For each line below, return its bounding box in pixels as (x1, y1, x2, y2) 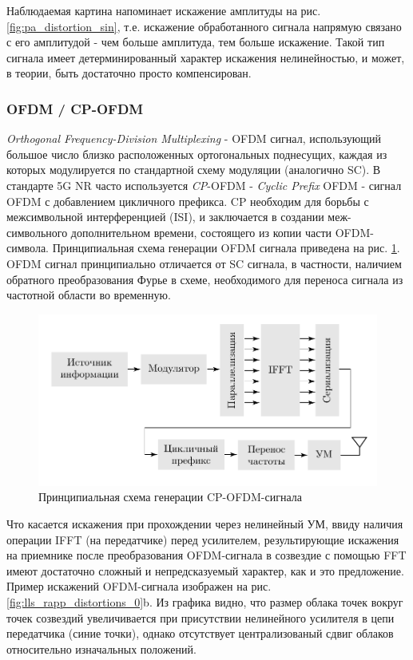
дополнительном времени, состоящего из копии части (70, 223, 332, 240)
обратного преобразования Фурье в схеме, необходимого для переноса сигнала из (6, 271, 403, 287)
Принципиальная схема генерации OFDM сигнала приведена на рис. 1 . (52, 239, 400, 256)
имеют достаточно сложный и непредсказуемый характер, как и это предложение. (6, 562, 404, 579)
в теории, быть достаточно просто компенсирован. (6, 65, 252, 81)
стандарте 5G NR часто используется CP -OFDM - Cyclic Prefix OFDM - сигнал (6, 176, 402, 193)
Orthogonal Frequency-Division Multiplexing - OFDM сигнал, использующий (6, 130, 382, 147)
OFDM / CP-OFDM (6, 98, 144, 118)
